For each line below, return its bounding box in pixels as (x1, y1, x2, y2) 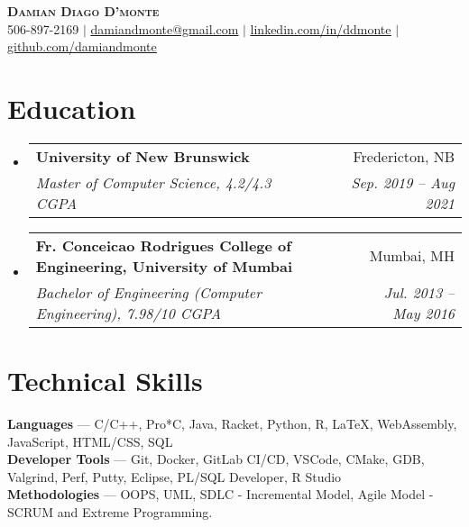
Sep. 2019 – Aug (351, 171, 455, 193)
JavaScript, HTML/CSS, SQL (7, 432, 173, 450)
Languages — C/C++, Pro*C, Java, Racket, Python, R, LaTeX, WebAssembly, (7, 414, 457, 433)
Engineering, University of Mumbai (35, 255, 293, 277)
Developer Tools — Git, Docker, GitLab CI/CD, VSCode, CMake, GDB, (7, 450, 425, 468)
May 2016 (392, 302, 455, 323)
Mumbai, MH (369, 245, 455, 267)
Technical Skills (7, 362, 203, 399)
